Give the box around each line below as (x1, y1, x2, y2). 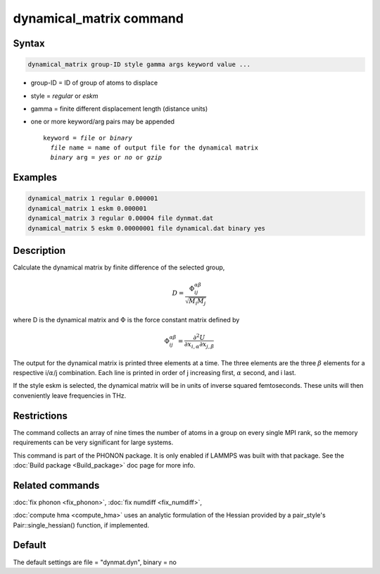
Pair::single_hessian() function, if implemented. (13, 520, 150, 529)
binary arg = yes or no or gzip (50, 154, 162, 161)
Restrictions (13, 410, 68, 422)
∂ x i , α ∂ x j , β (184, 341, 215, 350)
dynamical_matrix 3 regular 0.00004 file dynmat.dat (27, 214, 214, 222)
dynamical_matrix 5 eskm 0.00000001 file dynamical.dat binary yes (27, 224, 266, 232)
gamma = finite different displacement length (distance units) (30, 104, 208, 113)
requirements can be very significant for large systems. (13, 438, 174, 447)
